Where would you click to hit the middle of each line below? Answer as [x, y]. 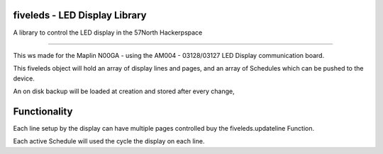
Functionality [43, 111]
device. [24, 78]
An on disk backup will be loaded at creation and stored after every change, [124, 91]
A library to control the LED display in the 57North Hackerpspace [108, 32]
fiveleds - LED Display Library [80, 15]
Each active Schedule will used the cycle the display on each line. [109, 141]
